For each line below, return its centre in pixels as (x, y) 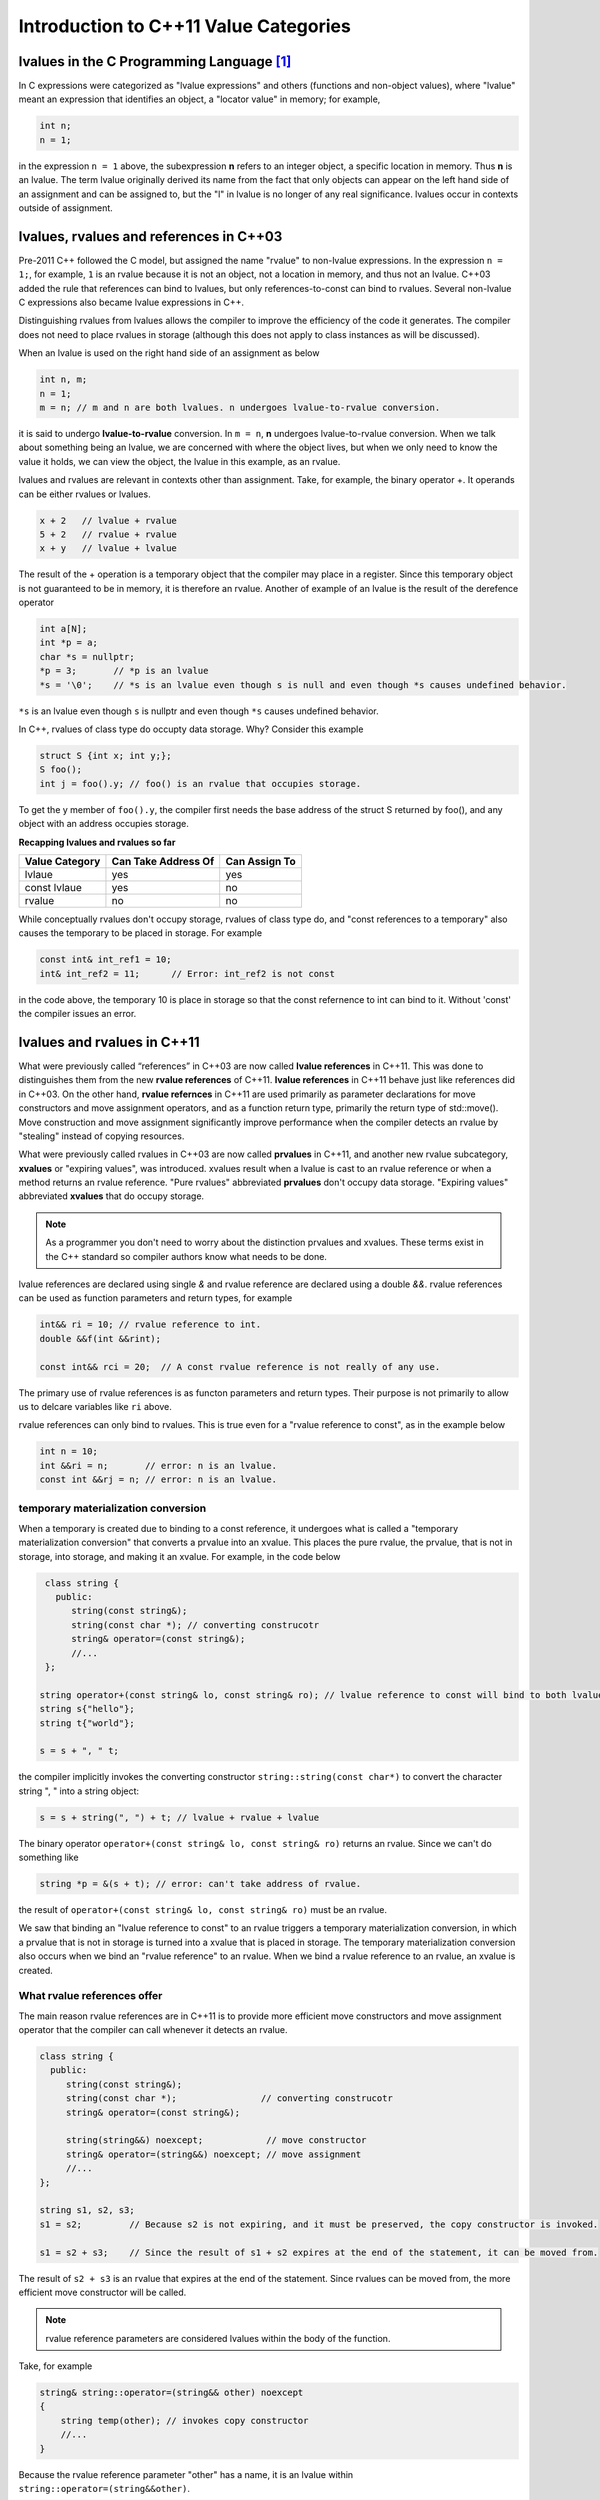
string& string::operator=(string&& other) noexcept (171, 2393)
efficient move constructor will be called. (102, 2292)
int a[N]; (63, 629)
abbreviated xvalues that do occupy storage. (111, 1196)
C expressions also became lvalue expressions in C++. (131, 302)
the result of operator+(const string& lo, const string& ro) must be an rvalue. (202, 1910)
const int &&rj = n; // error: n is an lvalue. (158, 1479)
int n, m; (63, 379)
